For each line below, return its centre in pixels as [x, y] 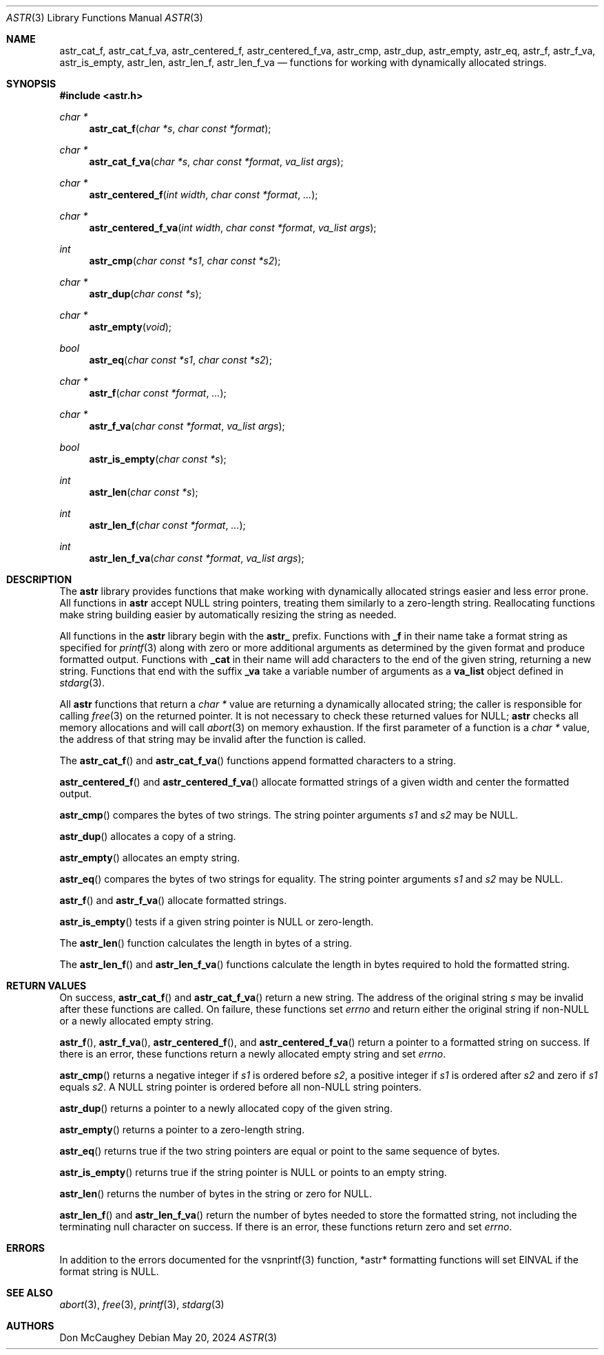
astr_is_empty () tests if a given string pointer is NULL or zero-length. [217, 922]
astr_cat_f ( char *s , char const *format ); [180, 128]
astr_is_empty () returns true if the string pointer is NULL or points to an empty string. [253, 1172]
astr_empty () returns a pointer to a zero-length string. [182, 1130]
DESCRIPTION [39, 579]
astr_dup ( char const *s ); [145, 294]
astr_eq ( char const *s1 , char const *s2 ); [180, 360]
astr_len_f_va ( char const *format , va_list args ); [197, 558]
